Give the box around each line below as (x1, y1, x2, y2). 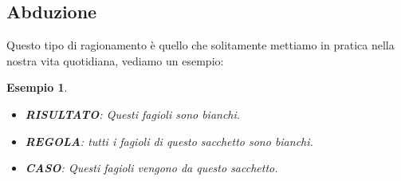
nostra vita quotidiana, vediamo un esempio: (6, 52, 224, 69)
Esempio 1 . (6, 79, 68, 96)
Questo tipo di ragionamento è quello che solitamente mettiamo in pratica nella (6, 37, 395, 53)
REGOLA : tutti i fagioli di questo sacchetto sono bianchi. (25, 132, 313, 149)
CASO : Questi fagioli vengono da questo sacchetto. (25, 159, 278, 176)
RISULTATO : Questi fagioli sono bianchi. (25, 105, 241, 122)
